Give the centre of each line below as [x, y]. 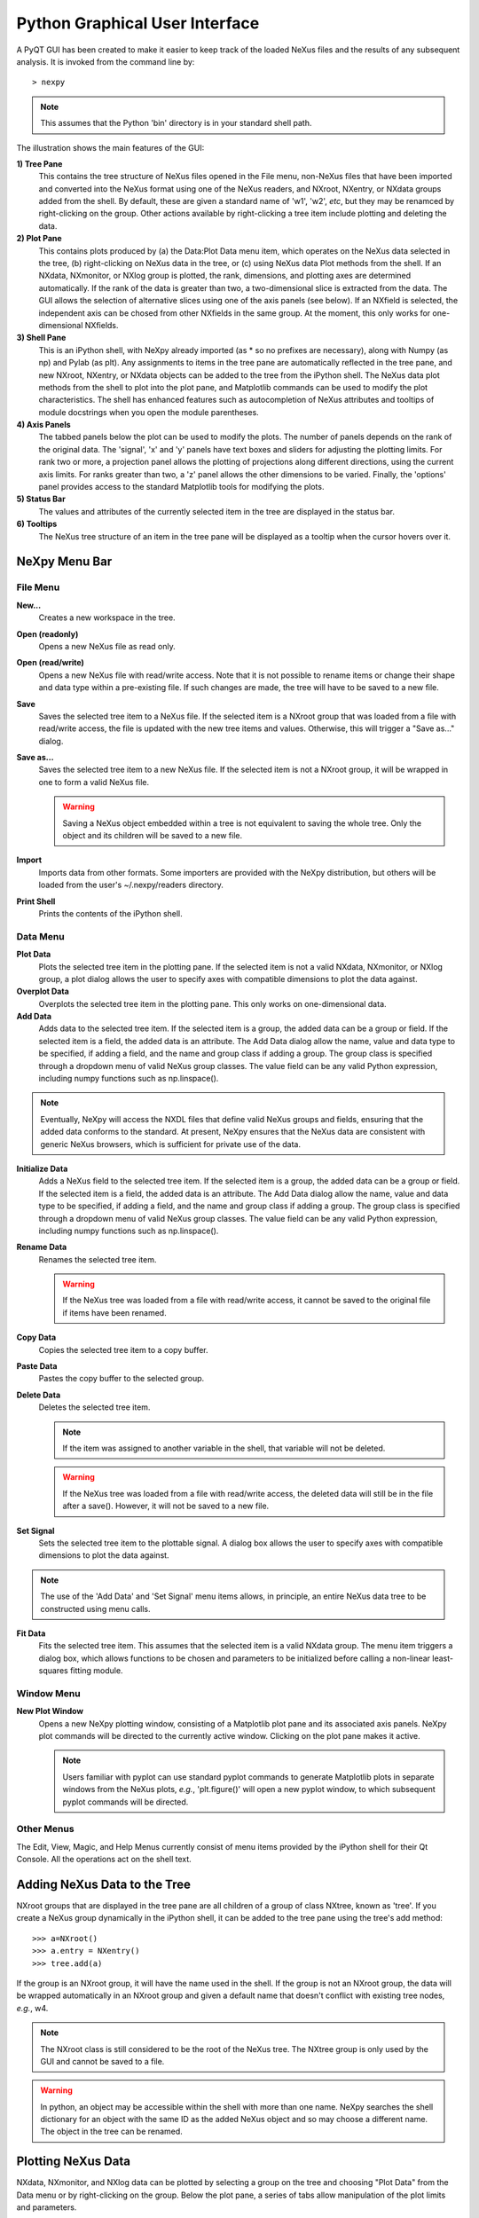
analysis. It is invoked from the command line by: [106, 61]
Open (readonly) [47, 633]
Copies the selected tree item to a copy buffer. [123, 1349]
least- [443, 1658]
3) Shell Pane [41, 338]
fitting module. [96, 1671]
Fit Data [31, 1633]
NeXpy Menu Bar [64, 562]
